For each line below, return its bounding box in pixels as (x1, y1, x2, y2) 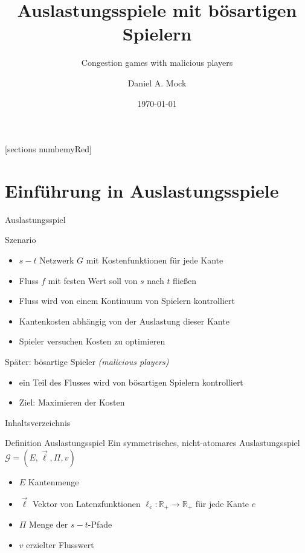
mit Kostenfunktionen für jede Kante (86, 254, 223, 266)
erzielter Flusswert (26, 538, 94, 551)
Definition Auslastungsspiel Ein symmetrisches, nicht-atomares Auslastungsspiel (5, 436, 300, 449)
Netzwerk (39, 254, 74, 266)
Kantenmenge (28, 475, 79, 488)
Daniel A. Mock (127, 76, 187, 89)
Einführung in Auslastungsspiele (5, 178, 279, 202)
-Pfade (88, 518, 112, 531)
